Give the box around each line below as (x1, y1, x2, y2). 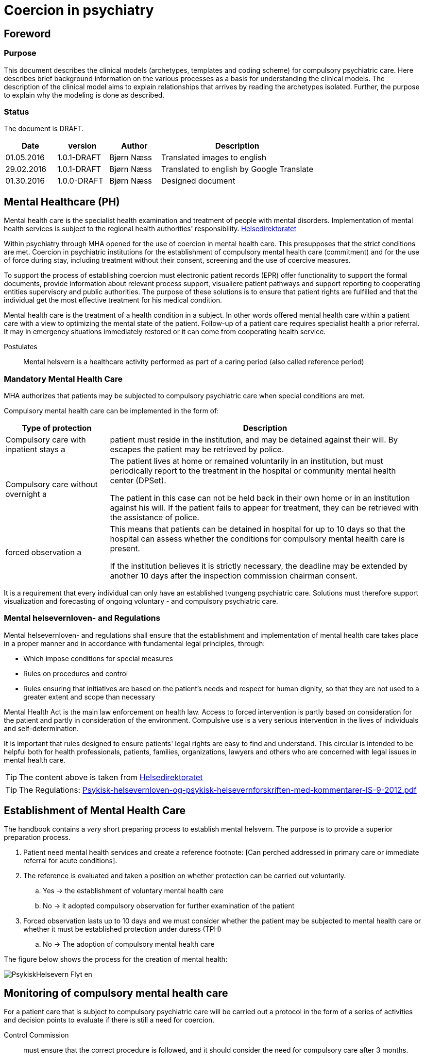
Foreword (4, 27, 51, 40)
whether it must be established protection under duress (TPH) (23, 925, 221, 934)
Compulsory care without (5, 479, 98, 489)
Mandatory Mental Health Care (4, 374, 123, 384)
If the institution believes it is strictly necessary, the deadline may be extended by (110, 561, 408, 571)
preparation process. (4, 833, 71, 842)
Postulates (4, 342, 37, 351)
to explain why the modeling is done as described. (4, 90, 165, 99)
